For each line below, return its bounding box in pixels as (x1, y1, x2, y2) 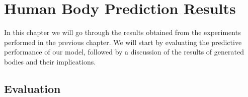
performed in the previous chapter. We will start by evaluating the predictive (4, 36, 242, 47)
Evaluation (4, 80, 61, 96)
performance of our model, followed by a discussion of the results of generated (4, 46, 244, 57)
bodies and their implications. (4, 56, 96, 66)
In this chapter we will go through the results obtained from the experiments (4, 27, 241, 37)
